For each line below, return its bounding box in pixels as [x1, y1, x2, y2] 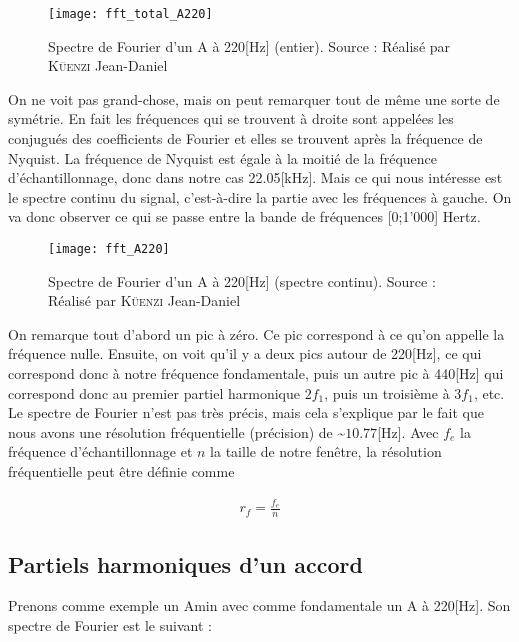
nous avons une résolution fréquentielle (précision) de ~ [8, 421, 346, 442]
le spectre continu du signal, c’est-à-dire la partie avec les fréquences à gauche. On [8, 186, 512, 207]
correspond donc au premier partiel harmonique [8, 382, 301, 403]
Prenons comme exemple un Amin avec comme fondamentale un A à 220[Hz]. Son [8, 595, 511, 616]
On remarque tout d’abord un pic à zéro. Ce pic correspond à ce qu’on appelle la [8, 323, 505, 344]
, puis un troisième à [324, 382, 450, 403]
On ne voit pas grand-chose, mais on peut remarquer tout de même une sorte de [8, 88, 500, 109]
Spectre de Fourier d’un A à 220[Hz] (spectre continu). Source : [48, 270, 436, 291]
